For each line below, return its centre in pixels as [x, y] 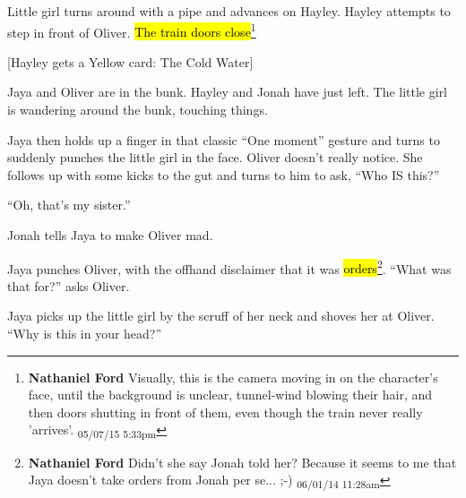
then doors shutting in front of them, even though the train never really [225, 412]
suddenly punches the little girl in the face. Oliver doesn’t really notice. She [215, 157]
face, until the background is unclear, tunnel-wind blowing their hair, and [230, 395]
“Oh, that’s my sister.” [69, 205]
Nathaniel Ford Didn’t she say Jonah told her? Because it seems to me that [242, 462]
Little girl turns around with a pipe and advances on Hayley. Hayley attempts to [229, 11]
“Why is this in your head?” [85, 334]
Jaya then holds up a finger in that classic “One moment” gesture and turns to [224, 139]
